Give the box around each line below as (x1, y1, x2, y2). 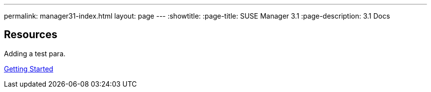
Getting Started (4, 64, 54, 73)
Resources (4, 28, 58, 41)
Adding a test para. (4, 49, 66, 58)
